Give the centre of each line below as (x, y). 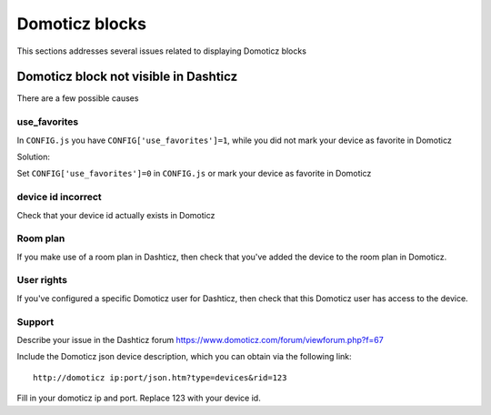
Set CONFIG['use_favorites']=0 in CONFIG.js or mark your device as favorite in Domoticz (194, 174)
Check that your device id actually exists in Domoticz (116, 215)
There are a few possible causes (78, 98)
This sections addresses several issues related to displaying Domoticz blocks (161, 51)
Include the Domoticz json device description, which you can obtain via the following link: (184, 357)
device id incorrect (59, 197)
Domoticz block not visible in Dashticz (127, 77)
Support (35, 321)
